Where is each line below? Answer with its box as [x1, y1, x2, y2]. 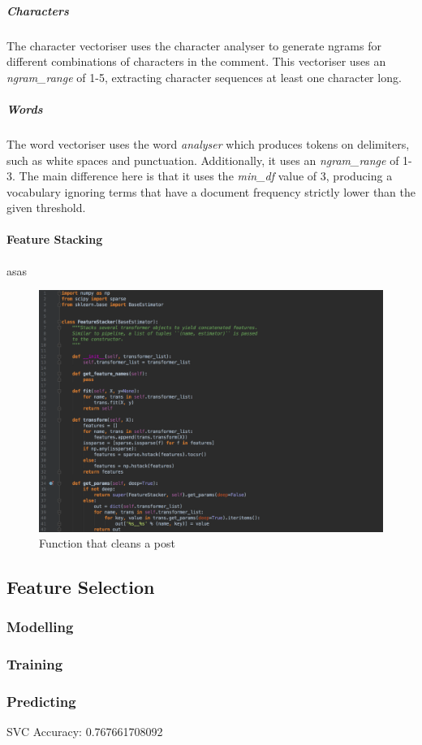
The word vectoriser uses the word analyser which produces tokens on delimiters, [6, 135, 410, 152]
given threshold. [6, 199, 86, 216]
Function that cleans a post [39, 535, 175, 552]
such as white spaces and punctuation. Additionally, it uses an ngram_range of [6, 151, 399, 168]
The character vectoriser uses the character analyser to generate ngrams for [6, 37, 381, 54]
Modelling [6, 617, 74, 637]
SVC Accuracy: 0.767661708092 [6, 723, 163, 740]
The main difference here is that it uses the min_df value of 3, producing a [19, 167, 393, 184]
